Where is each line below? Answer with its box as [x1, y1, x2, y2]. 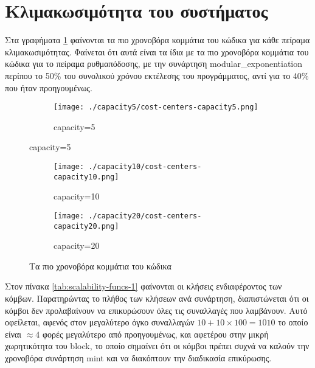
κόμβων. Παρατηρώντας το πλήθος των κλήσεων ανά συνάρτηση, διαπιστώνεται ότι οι [5, 291, 309, 304]
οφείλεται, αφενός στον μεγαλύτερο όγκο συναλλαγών [5, 316, 195, 328]
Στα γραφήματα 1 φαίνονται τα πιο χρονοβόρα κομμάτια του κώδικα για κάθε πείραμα [5, 33, 310, 46]
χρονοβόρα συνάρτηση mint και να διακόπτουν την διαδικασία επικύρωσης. [5, 351, 272, 364]
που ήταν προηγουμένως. [5, 81, 92, 94]
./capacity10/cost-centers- [88, 162, 202, 171]
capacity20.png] [54, 221, 119, 231]
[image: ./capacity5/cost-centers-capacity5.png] [54, 103, 258, 112]
